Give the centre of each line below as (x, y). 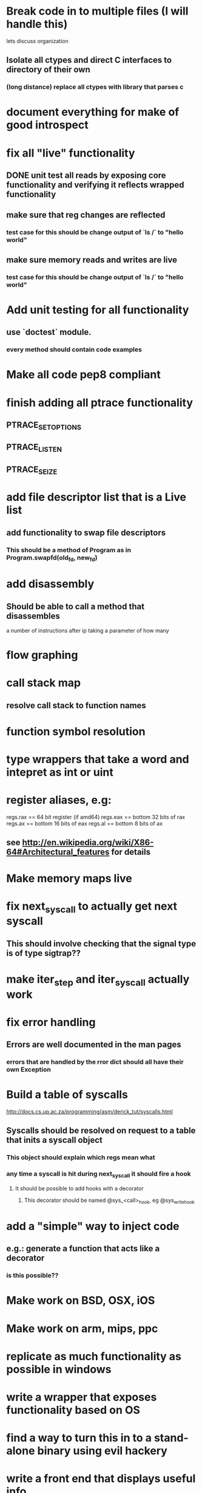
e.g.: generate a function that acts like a (83, 1249)
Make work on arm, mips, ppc (82, 1328)
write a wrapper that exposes (82, 1397)
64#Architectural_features (58, 852)
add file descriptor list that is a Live (96, 497)
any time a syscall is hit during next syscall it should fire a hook (99, 1175)
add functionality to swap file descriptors (86, 532)
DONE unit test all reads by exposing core (86, 176)
